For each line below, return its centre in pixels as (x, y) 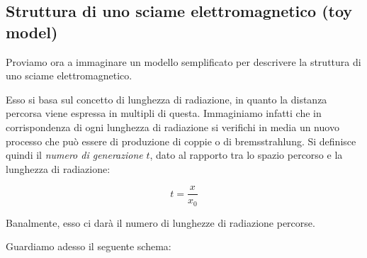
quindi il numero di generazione (74, 155)
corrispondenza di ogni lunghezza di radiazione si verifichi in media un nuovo (173, 127)
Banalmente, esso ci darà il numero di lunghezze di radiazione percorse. (160, 222)
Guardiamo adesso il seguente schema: (89, 246)
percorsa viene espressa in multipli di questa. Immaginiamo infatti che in (164, 113)
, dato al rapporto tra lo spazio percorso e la (246, 155)
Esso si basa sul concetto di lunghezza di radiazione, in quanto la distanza (166, 99)
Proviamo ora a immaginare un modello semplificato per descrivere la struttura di (183, 61)
